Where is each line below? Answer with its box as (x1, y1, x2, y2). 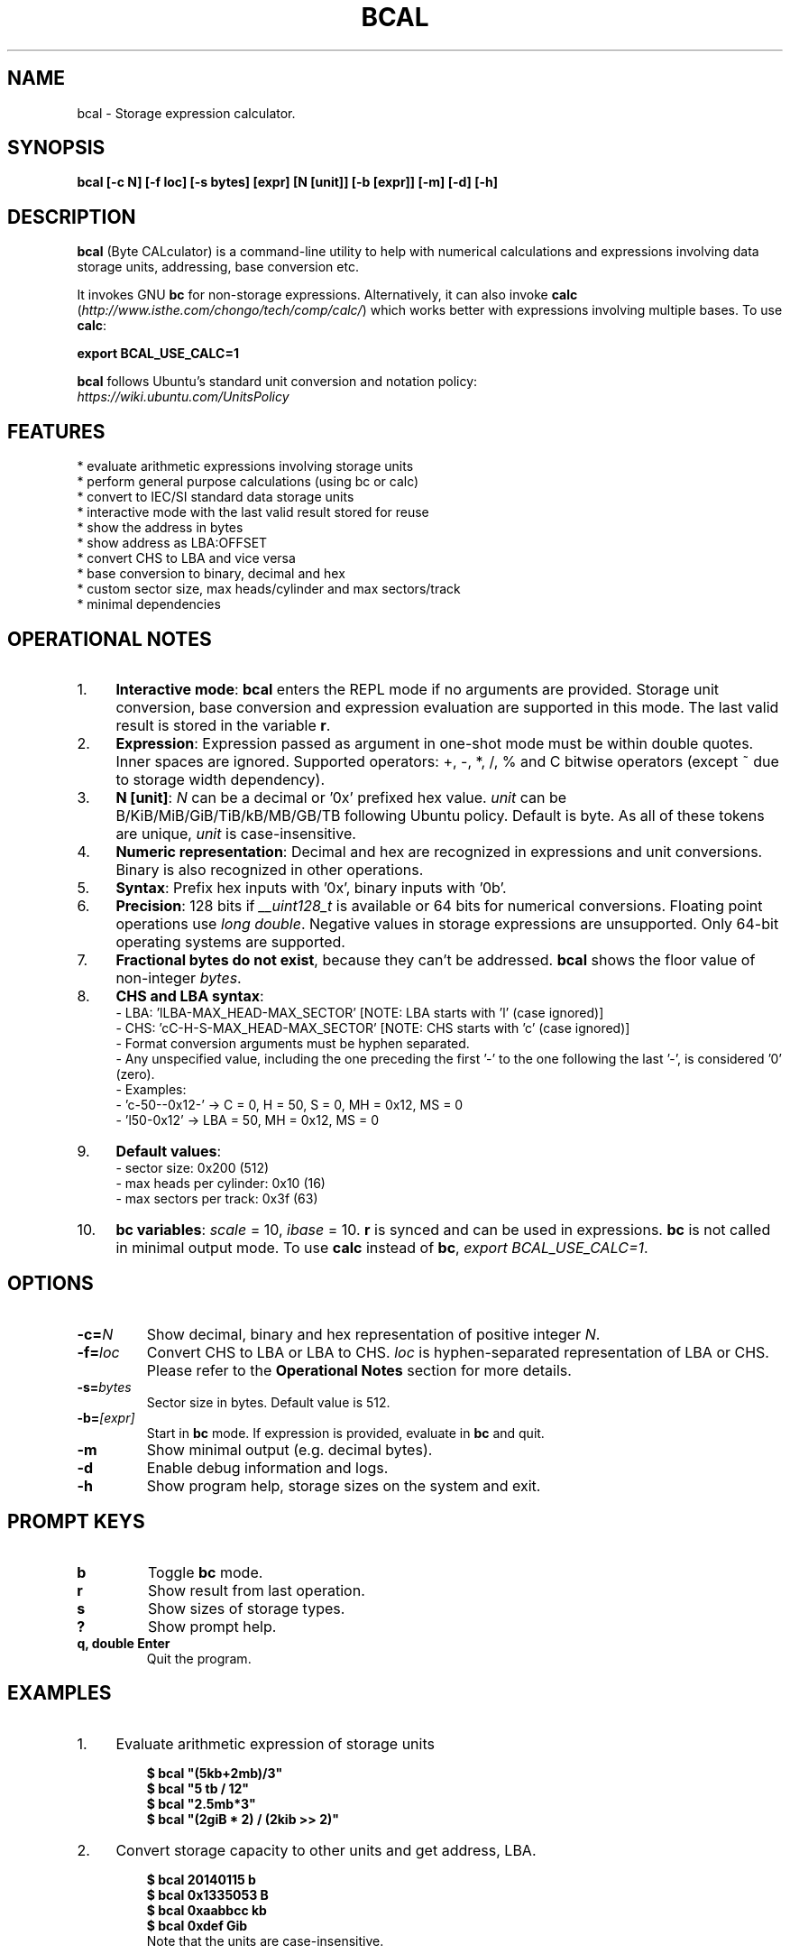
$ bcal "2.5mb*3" (146, 1795, 256, 1811)
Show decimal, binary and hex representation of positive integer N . (146, 1324, 601, 1343)
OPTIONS (7, 1272, 94, 1295)
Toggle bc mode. (147, 1562, 263, 1581)
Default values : (115, 1141, 222, 1160)
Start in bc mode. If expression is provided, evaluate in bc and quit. (146, 1424, 545, 1441)
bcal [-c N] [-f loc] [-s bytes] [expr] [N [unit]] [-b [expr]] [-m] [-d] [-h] (77, 174, 498, 190)
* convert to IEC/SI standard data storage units (77, 489, 354, 505)
